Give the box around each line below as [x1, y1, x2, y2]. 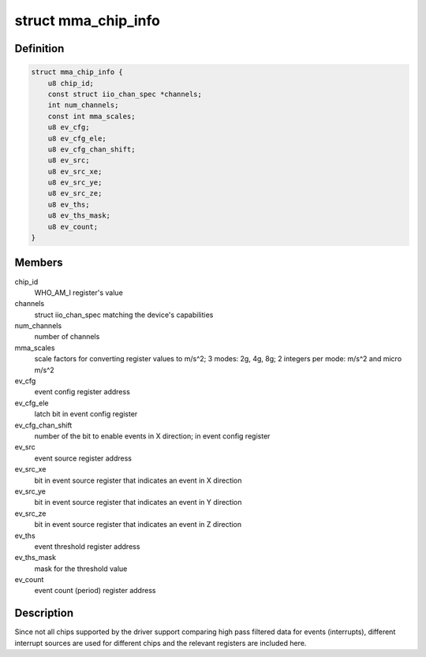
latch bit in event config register [34, 409, 138, 419]
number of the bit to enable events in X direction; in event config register [34, 431, 271, 441]
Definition [14, 42, 65, 55]
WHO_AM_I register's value [34, 288, 124, 297]
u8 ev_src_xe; [47, 166, 103, 176]
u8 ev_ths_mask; [47, 211, 110, 220]
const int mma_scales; [47, 111, 136, 121]
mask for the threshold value [34, 564, 128, 573]
